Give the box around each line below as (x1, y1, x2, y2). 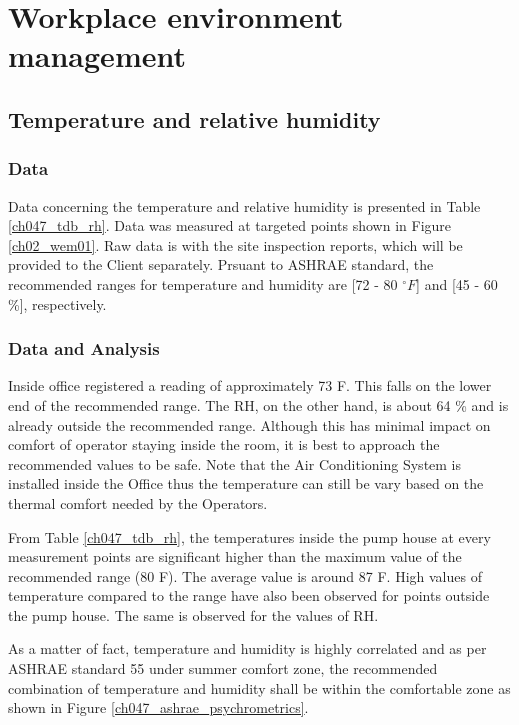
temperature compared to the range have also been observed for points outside (8, 585, 490, 606)
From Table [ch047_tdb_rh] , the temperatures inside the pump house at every (8, 526, 491, 547)
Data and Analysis (8, 336, 160, 361)
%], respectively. (8, 293, 107, 314)
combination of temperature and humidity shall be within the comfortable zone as (8, 677, 511, 698)
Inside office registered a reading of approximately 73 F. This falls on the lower (8, 375, 492, 396)
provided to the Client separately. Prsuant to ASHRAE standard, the (8, 254, 434, 275)
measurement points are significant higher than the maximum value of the (8, 546, 462, 567)
